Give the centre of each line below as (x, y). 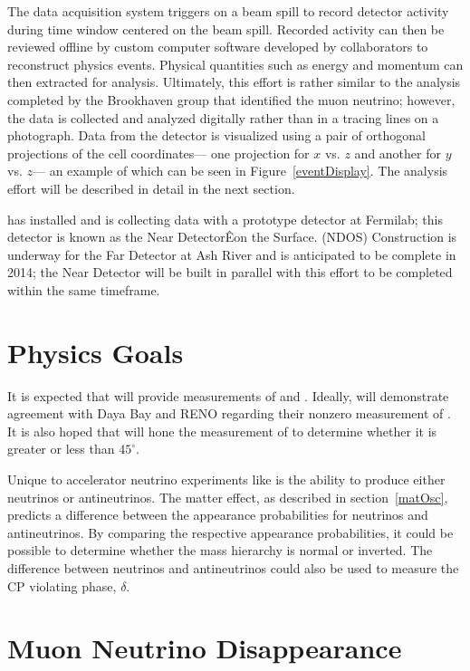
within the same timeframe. (84, 289)
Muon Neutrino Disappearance (205, 648)
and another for (398, 153)
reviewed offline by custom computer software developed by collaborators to (218, 47)
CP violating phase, (62, 585)
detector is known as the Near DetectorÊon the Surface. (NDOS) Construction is (232, 237)
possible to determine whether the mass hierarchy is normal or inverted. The (220, 550)
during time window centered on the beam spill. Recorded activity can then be (226, 29)
